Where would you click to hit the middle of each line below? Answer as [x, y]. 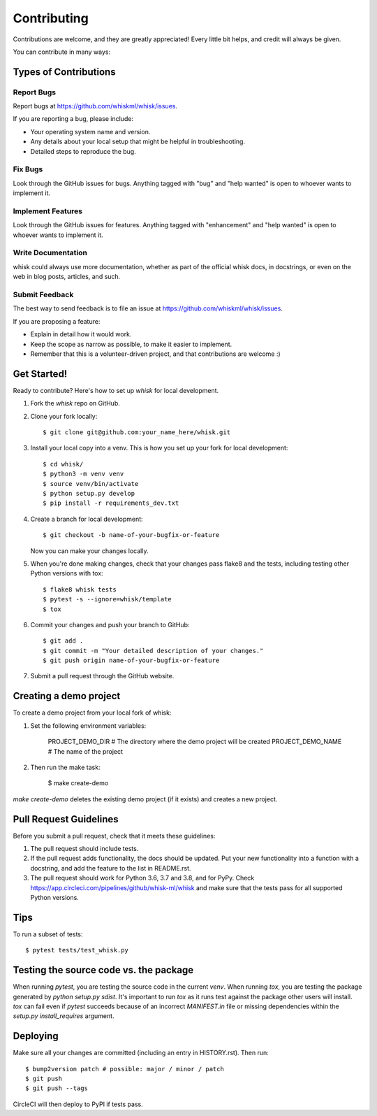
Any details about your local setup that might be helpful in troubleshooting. [138, 142]
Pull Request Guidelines [66, 819]
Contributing [51, 18]
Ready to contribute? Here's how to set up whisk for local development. [116, 390]
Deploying [36, 1036]
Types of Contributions [64, 72]
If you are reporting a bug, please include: [73, 119]
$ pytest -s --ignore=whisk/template [108, 599]
